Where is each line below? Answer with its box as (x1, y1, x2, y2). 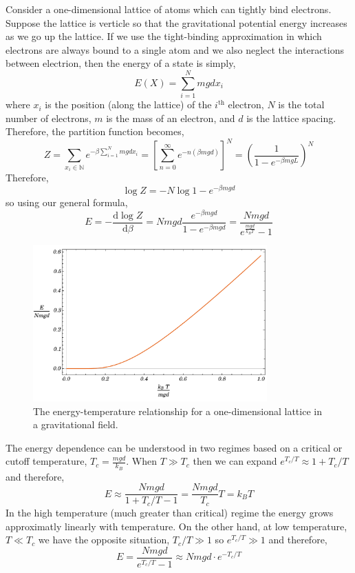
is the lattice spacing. (246, 110, 336, 125)
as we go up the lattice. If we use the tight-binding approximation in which (6, 29, 322, 43)
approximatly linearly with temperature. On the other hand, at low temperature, (6, 519, 347, 533)
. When (126, 454, 157, 468)
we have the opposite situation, (38, 532, 170, 547)
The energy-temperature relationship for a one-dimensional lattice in (33, 403, 322, 418)
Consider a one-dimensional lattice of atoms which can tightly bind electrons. (6, 2, 332, 16)
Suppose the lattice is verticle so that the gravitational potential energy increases (6, 15, 347, 30)
